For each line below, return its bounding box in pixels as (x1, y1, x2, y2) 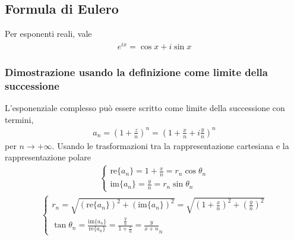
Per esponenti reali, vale (5, 27, 92, 40)
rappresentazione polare (5, 151, 91, 163)
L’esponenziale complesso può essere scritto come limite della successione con (5, 102, 285, 114)
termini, (5, 113, 34, 125)
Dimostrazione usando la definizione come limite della (5, 64, 268, 79)
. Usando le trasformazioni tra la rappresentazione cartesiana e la (52, 139, 289, 151)
